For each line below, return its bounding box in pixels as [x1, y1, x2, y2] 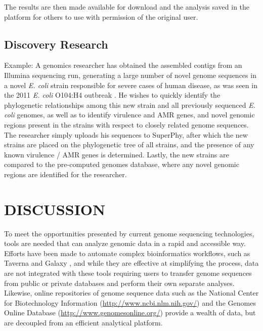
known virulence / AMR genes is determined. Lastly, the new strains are [4, 149, 229, 159]
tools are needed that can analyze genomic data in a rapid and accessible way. [4, 238, 246, 249]
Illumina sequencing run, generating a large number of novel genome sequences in [4, 69, 256, 80]
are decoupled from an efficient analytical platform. [4, 317, 163, 327]
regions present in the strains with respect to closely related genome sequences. [4, 119, 249, 130]
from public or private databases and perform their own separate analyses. [4, 277, 235, 288]
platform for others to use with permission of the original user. [4, 11, 198, 22]
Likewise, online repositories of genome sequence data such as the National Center [4, 287, 259, 298]
